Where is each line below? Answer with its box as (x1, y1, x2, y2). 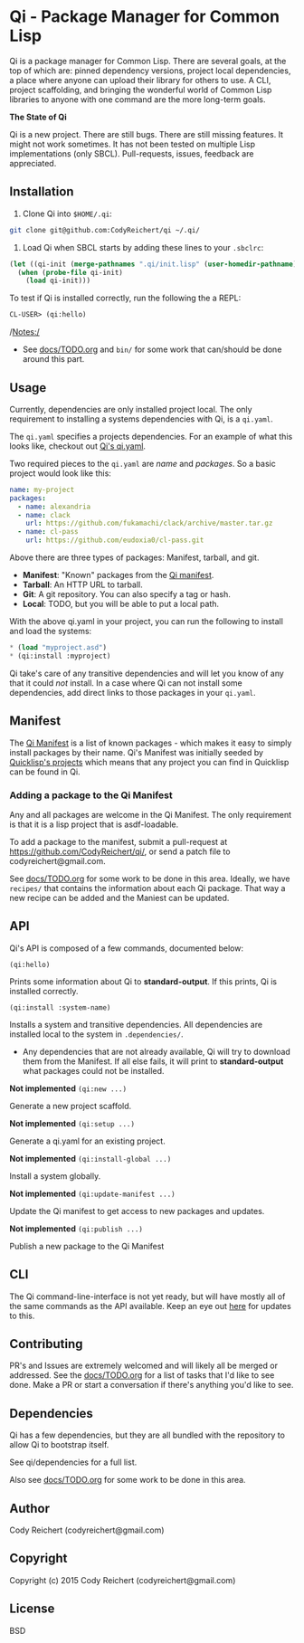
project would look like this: (9, 468, 111, 479)
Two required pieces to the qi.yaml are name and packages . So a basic (9, 458, 276, 469)
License (9, 1601, 55, 1617)
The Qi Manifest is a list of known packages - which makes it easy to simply (9, 737, 292, 748)
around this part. (22, 354, 85, 365)
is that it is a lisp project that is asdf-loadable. (9, 819, 179, 830)
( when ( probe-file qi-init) (17, 268, 124, 277)
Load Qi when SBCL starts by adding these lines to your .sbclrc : (22, 242, 264, 252)
